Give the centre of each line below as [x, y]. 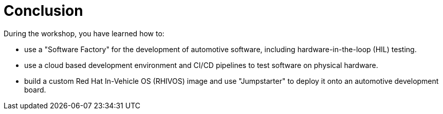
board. [35, 89]
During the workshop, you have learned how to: [84, 33]
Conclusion [43, 11]
